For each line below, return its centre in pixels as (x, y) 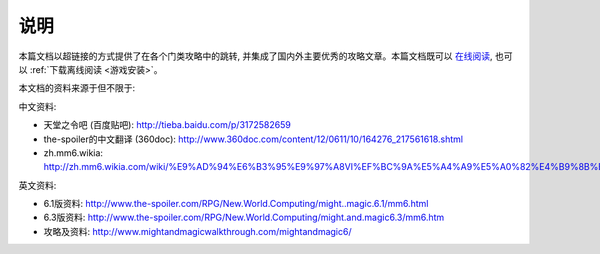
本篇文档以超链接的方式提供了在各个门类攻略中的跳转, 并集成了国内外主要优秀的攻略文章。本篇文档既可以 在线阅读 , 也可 (265, 56)
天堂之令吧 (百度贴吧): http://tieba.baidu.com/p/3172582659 (167, 125)
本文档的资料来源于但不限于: (77, 88)
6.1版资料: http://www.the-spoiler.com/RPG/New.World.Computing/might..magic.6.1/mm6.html (236, 204)
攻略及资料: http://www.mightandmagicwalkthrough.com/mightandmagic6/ (197, 231)
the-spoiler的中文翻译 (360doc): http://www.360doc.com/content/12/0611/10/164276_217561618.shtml (253, 139)
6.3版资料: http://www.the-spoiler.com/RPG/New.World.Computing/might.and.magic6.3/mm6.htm (244, 217)
